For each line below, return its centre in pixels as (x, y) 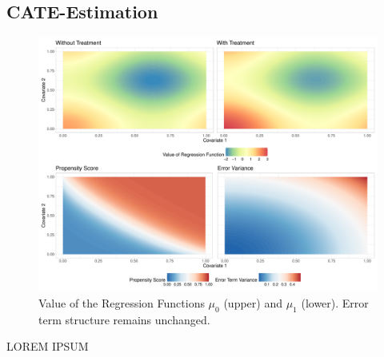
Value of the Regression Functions (122, 302)
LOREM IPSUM (48, 346)
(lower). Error (335, 302)
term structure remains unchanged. (124, 319)
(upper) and (253, 302)
